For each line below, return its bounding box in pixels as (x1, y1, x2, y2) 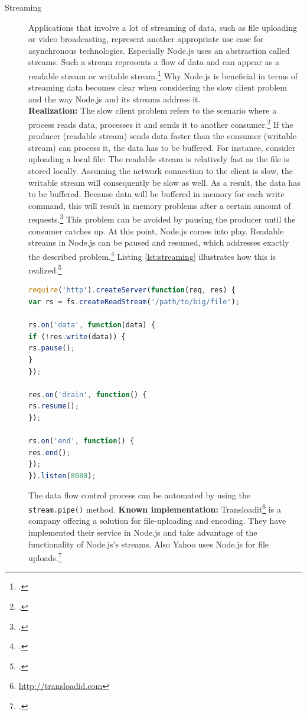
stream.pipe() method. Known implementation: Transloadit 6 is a (28, 501, 281, 515)
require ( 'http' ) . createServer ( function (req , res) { (28, 286, 236, 295)
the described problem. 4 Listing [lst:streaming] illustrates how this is (28, 248, 276, 262)
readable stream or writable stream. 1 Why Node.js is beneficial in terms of (28, 67, 298, 82)
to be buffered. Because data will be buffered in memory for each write (28, 188, 285, 200)
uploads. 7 (28, 550, 62, 563)
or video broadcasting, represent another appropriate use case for (28, 33, 264, 45)
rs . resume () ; (28, 402, 79, 411)
